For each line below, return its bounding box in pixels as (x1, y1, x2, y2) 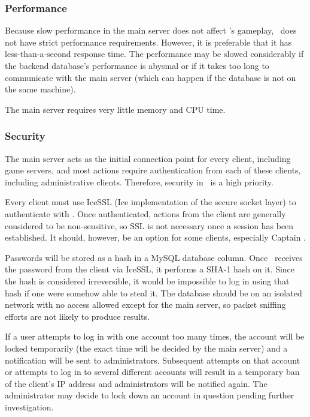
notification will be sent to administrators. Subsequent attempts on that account (5, 353, 300, 366)
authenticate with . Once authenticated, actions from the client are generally (5, 207, 286, 220)
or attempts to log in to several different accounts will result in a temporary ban (5, 365, 300, 378)
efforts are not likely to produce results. (5, 310, 150, 322)
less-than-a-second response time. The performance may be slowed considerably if (5, 47, 304, 60)
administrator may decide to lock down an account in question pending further (5, 389, 294, 401)
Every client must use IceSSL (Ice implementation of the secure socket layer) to (5, 196, 296, 208)
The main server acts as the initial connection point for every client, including (5, 152, 291, 164)
